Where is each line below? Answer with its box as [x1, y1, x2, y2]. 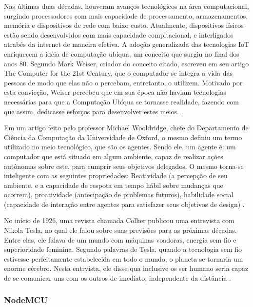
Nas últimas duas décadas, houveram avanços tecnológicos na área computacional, [4, 1, 249, 11]
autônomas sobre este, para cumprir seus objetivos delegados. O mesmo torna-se [4, 161, 244, 171]
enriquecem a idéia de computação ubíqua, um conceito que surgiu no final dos [4, 48, 239, 59]
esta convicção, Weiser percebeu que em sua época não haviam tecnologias [4, 87, 226, 97]
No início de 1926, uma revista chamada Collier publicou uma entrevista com [4, 215, 234, 225]
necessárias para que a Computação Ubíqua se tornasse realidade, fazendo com [4, 96, 239, 106]
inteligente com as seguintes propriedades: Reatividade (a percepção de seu [4, 170, 228, 181]
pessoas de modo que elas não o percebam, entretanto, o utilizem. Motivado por [4, 77, 243, 87]
